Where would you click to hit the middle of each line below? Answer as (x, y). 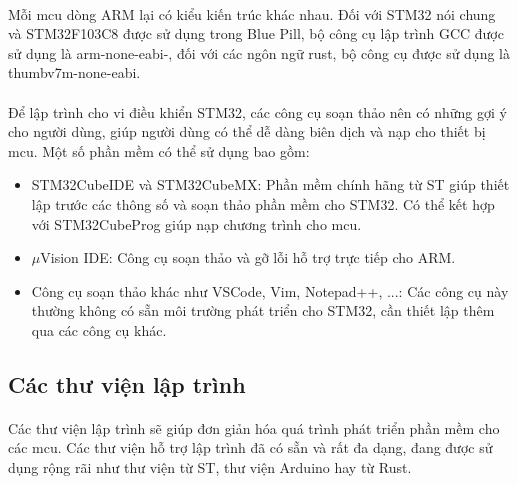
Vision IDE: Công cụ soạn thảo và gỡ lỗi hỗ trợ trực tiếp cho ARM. (248, 257)
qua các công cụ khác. (99, 329)
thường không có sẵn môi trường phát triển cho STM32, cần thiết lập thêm (263, 310)
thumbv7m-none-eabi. (74, 72)
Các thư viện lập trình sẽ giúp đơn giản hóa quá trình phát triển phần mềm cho (254, 427)
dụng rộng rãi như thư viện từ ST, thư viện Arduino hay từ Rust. (210, 467)
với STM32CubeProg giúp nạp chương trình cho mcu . (196, 223)
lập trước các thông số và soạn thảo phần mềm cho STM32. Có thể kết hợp (263, 203)
